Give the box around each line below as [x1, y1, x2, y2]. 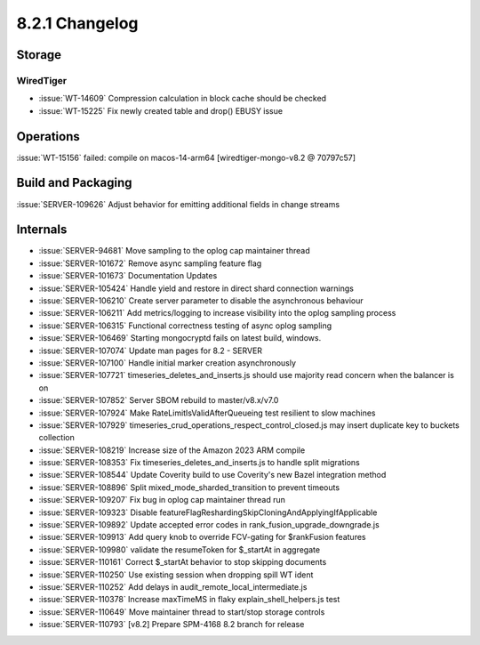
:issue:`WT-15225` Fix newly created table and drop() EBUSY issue [38, 105, 284, 116]
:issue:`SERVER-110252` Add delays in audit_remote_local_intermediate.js [38, 581, 308, 592]
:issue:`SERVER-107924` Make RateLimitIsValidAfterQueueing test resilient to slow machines [38, 407, 376, 418]
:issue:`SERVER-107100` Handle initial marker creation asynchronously [38, 357, 297, 368]
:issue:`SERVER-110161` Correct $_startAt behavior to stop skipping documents [38, 557, 327, 568]
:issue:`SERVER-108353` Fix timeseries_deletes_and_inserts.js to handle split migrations [38, 457, 360, 468]
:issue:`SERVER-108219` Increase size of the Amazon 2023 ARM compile [38, 445, 306, 456]
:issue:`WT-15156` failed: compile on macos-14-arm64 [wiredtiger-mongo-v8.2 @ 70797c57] [16, 152, 356, 163]
